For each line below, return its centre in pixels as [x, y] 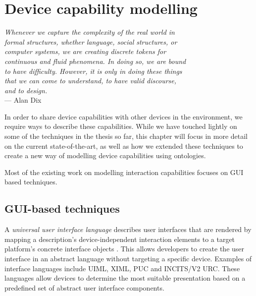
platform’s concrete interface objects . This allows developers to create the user [125, 249]
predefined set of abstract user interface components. [84, 287]
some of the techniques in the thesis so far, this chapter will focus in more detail [126, 136]
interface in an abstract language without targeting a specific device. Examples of [128, 259]
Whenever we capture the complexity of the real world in [90, 32]
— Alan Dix [23, 100]
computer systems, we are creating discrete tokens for [85, 51]
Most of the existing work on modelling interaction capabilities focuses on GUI [124, 172]
